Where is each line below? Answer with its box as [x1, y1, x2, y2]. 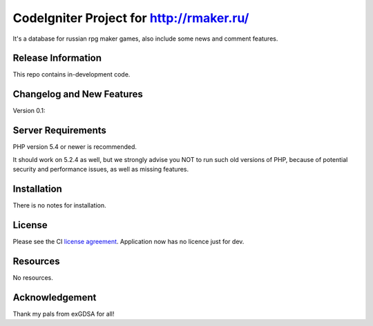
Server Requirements [12, 125, 107, 136]
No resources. [12, 273, 53, 282]
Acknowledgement [12, 292, 97, 303]
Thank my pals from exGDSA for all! [12, 309, 115, 318]
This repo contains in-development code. [12, 70, 131, 79]
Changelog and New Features [12, 88, 143, 100]
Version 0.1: [12, 107, 46, 115]
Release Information [12, 52, 102, 64]
